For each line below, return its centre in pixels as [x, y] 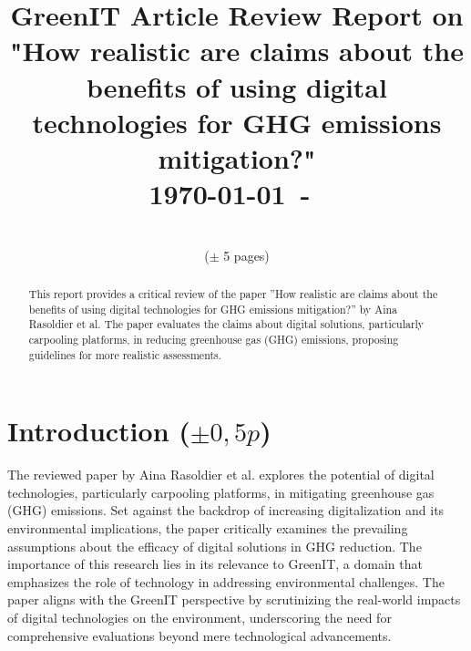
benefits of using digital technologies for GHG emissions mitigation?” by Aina [213, 309]
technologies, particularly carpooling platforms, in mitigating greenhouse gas [221, 492]
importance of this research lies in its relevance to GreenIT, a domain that [215, 564]
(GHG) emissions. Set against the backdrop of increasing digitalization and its [226, 510]
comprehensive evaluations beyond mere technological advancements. [200, 635]
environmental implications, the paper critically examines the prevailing [208, 528]
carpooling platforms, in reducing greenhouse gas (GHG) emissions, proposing [214, 340]
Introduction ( [99, 431]
